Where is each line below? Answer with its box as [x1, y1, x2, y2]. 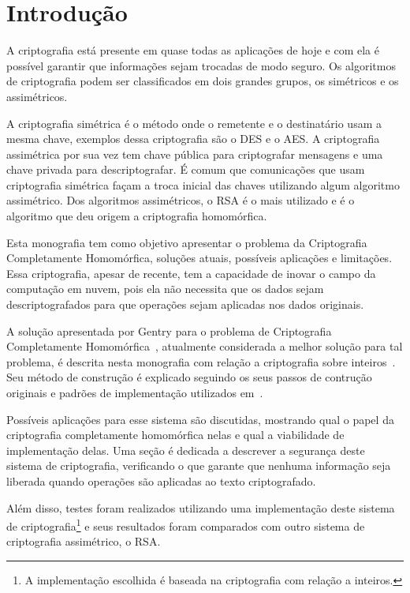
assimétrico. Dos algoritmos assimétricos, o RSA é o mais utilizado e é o [6, 192, 355, 208]
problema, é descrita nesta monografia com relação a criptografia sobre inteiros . [6, 353, 396, 370]
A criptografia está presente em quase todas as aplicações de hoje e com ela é [6, 42, 379, 58]
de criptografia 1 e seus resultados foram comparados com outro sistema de [6, 516, 365, 534]
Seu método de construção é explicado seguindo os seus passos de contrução [6, 369, 372, 385]
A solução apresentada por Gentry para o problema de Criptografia [6, 322, 332, 339]
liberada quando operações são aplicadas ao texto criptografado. [6, 472, 316, 489]
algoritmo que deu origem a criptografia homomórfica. [6, 208, 267, 224]
